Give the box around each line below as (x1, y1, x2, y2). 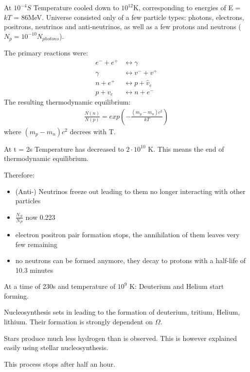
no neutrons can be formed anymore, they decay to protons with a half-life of (15, 255, 246, 266)
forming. (4, 290, 29, 301)
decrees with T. (70, 126, 116, 136)
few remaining (15, 239, 57, 249)
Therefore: (4, 169, 35, 179)
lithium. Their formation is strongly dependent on (4, 317, 153, 327)
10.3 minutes (15, 265, 54, 275)
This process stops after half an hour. (4, 358, 115, 369)
